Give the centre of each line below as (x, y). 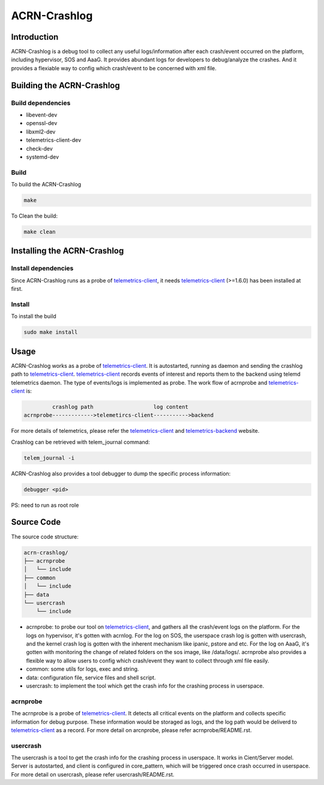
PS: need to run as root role (45, 505)
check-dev (40, 148)
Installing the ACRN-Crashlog (67, 251)
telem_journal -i (49, 458)
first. (17, 289)
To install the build (34, 316)
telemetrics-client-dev (54, 140)
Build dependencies (41, 103)
